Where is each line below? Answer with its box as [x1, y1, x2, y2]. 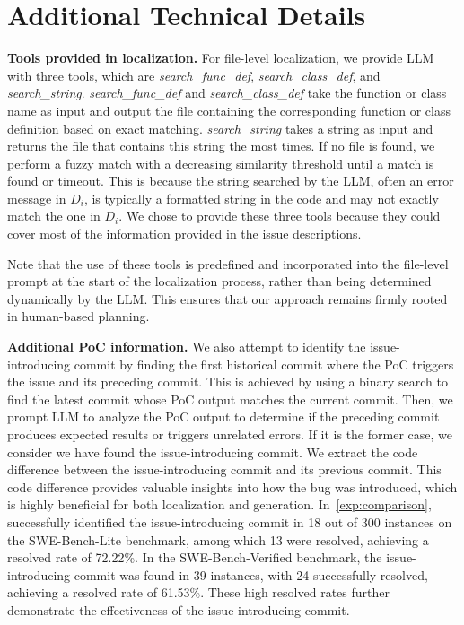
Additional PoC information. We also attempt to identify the [7, 337, 366, 356]
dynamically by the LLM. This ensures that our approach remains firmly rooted [7, 289, 448, 308]
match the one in [7, 206, 101, 225]
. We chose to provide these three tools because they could [118, 206, 441, 225]
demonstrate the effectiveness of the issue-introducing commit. [7, 600, 350, 619]
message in [7, 188, 66, 207]
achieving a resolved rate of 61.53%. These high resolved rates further [7, 583, 390, 602]
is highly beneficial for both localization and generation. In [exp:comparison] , [7, 495, 432, 514]
